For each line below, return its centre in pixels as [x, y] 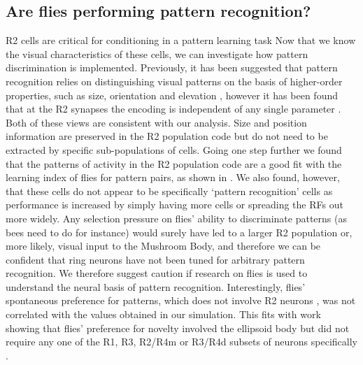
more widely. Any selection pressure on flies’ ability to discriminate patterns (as [176, 218]
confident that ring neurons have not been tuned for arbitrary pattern [155, 259]
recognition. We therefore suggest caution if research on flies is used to [157, 273]
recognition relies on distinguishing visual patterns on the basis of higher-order [174, 81]
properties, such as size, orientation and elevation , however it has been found [172, 95]
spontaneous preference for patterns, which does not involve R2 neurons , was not [181, 300]
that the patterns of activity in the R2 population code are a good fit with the [174, 163]
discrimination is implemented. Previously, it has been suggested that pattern [172, 67]
